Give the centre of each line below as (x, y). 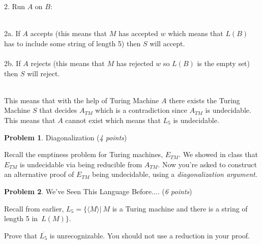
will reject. (43, 73)
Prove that (21, 235)
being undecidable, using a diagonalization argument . (175, 174)
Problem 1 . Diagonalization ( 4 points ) (66, 137)
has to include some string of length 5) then (72, 43)
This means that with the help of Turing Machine (82, 100)
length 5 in (21, 218)
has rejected (135, 63)
